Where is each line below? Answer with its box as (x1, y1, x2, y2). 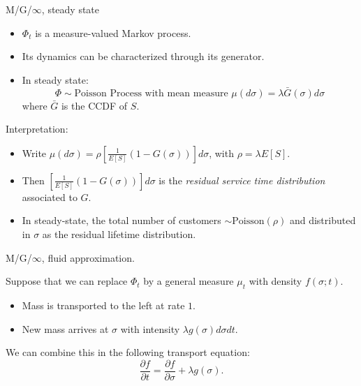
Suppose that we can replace (6, 274, 128, 288)
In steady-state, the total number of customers (22, 213, 221, 228)
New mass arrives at (22, 321, 109, 336)
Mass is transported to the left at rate (22, 297, 185, 312)
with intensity (120, 321, 180, 336)
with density (249, 274, 302, 288)
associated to (22, 189, 78, 204)
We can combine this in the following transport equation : (6, 345, 250, 359)
